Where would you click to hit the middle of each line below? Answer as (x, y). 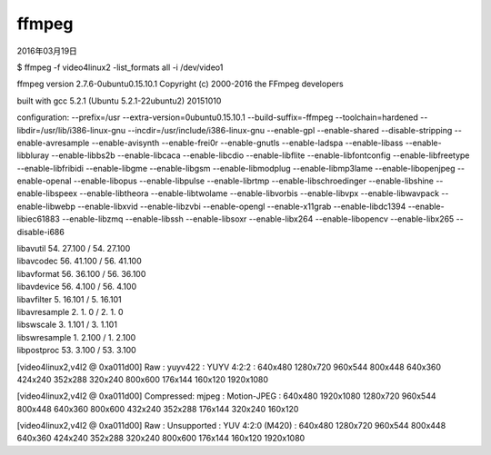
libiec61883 (39, 219)
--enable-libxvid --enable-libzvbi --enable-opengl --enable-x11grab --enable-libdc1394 (242, 206)
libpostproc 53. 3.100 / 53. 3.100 (76, 351)
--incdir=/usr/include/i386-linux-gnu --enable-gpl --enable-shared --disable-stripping (290, 130)
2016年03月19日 (47, 51)
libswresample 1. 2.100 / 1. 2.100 (76, 337)
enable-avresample (53, 143)
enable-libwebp (46, 206)
